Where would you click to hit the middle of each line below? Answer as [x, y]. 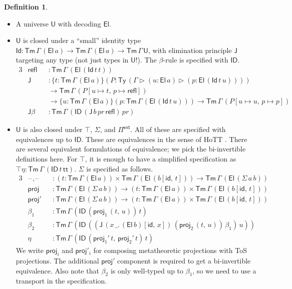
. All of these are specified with [178, 129]
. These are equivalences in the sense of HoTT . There [164, 139]
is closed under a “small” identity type [82, 40]
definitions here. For [47, 158]
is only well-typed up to [147, 270]
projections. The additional [57, 261]
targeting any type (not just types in [72, 60]
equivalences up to [44, 139]
